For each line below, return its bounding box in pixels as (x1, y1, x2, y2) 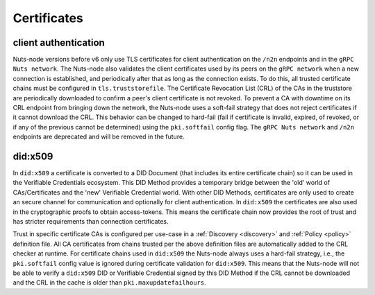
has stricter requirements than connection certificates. (12, 217, 169, 226)
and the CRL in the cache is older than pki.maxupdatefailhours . (12, 278, 206, 287)
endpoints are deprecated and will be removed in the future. (12, 132, 185, 141)
